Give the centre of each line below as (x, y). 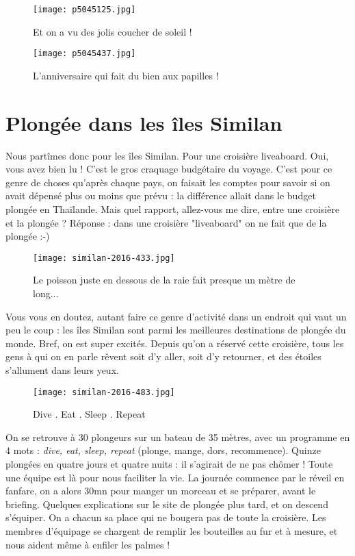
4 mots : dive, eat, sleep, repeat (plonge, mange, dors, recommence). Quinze (163, 450)
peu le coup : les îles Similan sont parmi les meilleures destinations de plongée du (176, 330)
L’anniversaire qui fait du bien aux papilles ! (126, 75)
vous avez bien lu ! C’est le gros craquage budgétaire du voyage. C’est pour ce (169, 169)
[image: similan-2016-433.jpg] (104, 258)
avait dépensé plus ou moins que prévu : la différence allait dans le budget (161, 195)
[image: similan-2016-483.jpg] (104, 392)
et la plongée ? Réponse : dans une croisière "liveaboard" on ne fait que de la (166, 222)
